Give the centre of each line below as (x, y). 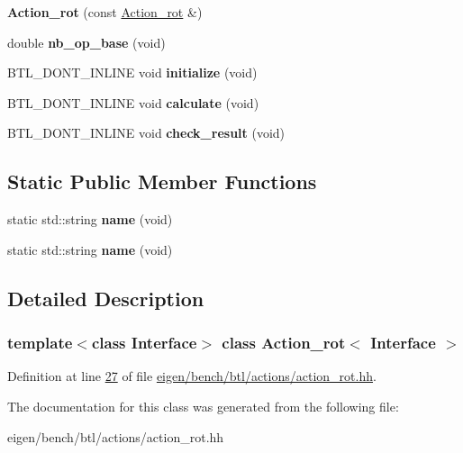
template (40, 343)
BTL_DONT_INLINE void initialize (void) (132, 72)
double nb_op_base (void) (86, 42)
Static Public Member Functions (162, 181)
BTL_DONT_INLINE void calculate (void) (133, 102)
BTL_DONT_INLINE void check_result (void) (146, 133)
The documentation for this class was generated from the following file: (203, 406)
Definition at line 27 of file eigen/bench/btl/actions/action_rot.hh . (192, 376)
